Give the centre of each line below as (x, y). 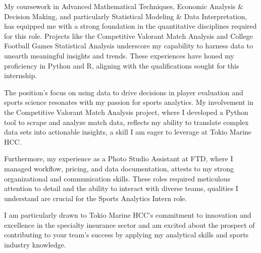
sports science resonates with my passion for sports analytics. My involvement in (129, 102)
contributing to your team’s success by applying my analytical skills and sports (126, 235)
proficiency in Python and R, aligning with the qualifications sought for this (122, 65)
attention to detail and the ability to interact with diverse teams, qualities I (121, 188)
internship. (21, 75)
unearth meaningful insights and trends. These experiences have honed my (119, 55)
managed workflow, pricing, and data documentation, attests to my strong (119, 168)
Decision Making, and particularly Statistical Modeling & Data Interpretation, (126, 16)
